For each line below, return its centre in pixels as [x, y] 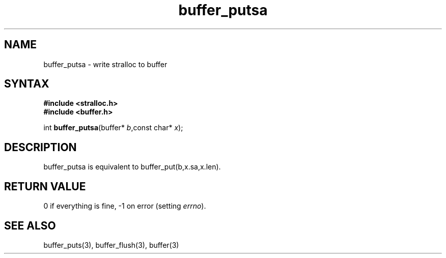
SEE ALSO [30, 225]
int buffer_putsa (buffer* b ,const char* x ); [113, 128]
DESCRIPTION [40, 147]
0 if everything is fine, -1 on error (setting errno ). [125, 206]
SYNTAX [27, 84]
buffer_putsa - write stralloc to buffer [105, 64]
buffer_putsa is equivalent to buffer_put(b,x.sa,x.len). [132, 167]
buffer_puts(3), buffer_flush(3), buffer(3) [111, 245]
